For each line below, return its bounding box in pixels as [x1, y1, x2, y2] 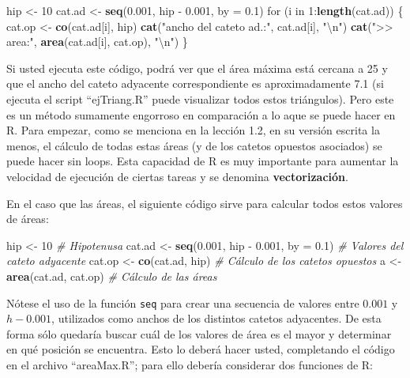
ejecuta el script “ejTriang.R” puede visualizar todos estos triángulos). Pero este [6, 90, 394, 107]
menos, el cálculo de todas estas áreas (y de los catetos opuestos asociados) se [6, 137, 382, 153]
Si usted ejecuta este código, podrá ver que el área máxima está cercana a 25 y [6, 59, 388, 76]
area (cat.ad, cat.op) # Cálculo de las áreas [6, 267, 217, 284]
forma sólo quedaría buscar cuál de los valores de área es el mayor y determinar [6, 325, 392, 342]
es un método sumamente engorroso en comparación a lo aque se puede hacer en [6, 106, 396, 123]
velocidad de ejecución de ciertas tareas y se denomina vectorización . [6, 168, 348, 184]
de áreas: [6, 210, 49, 227]
